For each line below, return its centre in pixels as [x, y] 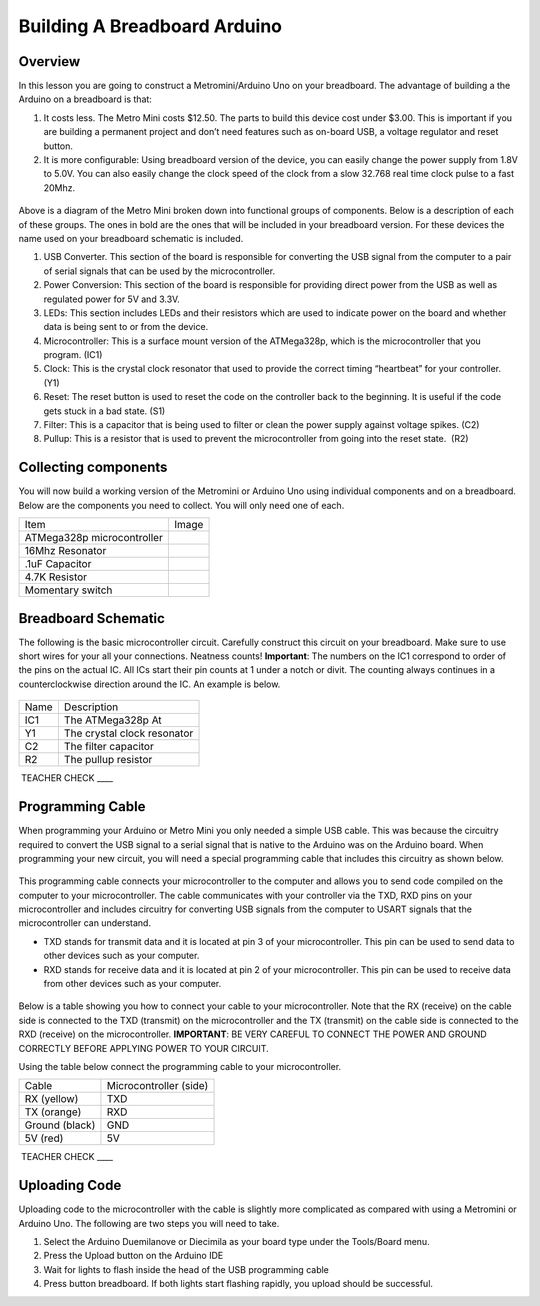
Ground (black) [60, 1125]
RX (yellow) [51, 1099]
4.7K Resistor [56, 577]
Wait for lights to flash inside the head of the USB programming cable [186, 1269]
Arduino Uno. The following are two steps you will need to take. [149, 1223]
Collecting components [93, 467]
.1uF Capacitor [58, 564]
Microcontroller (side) [157, 1086]
